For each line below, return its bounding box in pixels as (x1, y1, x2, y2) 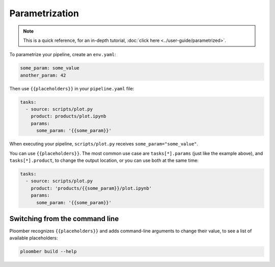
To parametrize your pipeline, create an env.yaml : (9, 52, 117, 58)
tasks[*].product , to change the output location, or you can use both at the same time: (9, 157, 199, 163)
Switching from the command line (9, 214, 119, 223)
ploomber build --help (20, 249, 77, 255)
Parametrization (9, 8, 79, 19)
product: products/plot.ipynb (31, 113, 106, 119)
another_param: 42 (20, 72, 66, 78)
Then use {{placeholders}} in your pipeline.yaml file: (9, 85, 134, 91)
